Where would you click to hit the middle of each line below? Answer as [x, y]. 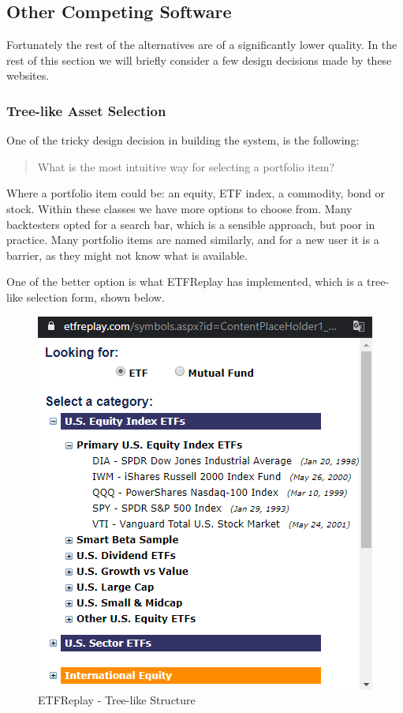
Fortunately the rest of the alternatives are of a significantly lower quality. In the [202, 45]
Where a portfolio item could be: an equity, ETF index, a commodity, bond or [196, 193]
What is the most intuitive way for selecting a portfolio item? [186, 166]
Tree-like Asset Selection [86, 110]
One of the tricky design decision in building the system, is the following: [183, 140]
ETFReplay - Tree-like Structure [117, 700]
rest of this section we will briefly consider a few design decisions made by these [199, 60]
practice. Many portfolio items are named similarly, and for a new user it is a [193, 240]
